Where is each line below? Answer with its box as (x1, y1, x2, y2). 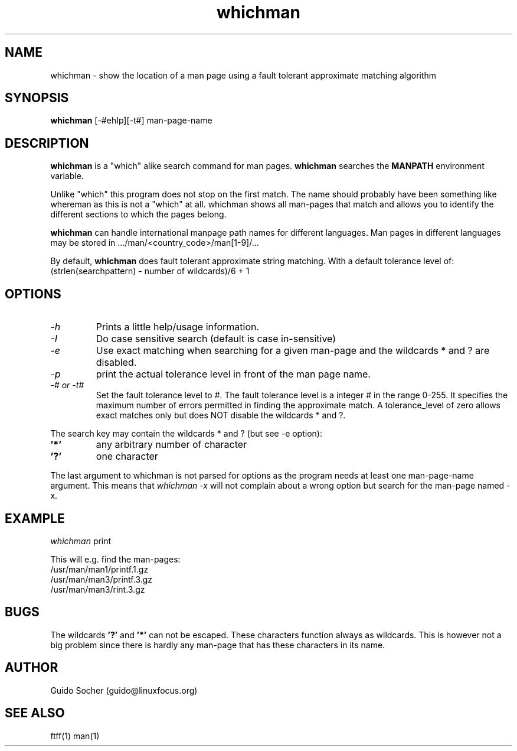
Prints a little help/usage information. (96, 321, 260, 333)
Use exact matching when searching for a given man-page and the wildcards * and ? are (96, 344, 490, 357)
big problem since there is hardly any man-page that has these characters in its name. (50, 639, 385, 650)
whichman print (50, 535, 112, 546)
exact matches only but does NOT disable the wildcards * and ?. (96, 410, 346, 421)
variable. (50, 171, 84, 181)
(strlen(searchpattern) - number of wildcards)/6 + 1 (50, 266, 250, 277)
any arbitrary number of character (96, 438, 247, 451)
